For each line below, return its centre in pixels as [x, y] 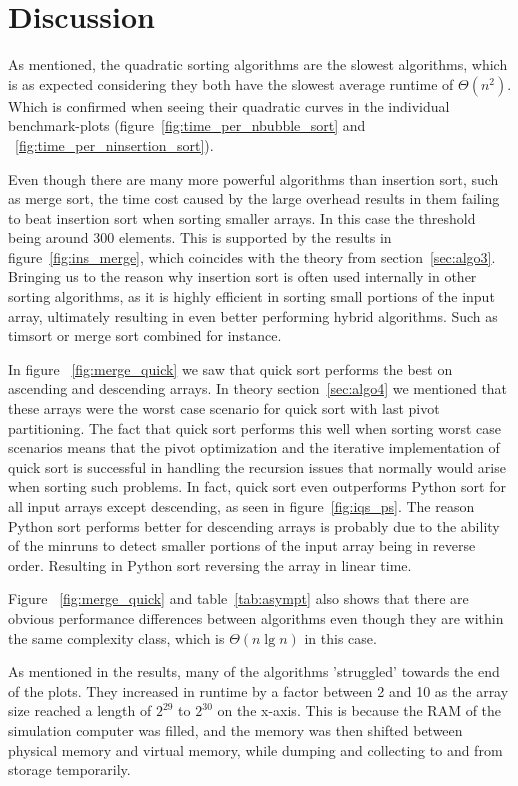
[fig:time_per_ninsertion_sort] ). [114, 144]
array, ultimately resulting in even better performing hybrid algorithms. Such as [253, 315]
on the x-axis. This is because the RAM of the [359, 710]
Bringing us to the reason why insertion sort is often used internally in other [242, 276]
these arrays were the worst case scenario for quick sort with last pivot [224, 408]
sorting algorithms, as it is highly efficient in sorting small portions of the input [251, 296]
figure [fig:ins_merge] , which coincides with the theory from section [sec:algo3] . [252, 256]
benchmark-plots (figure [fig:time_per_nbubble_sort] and [187, 125]
